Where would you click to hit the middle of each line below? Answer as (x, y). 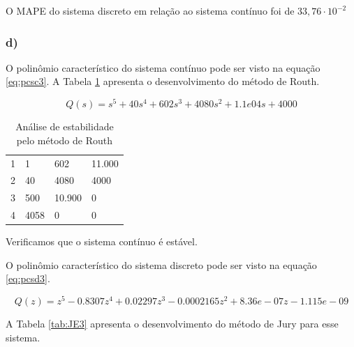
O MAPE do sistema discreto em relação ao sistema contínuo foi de (150, 10)
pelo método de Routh (64, 140)
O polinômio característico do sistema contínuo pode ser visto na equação (163, 67)
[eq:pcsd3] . (28, 278)
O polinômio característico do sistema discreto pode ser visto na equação (161, 264)
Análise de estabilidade (65, 126)
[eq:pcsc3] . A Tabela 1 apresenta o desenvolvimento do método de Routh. (163, 81)
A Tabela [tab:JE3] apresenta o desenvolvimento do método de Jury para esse (172, 323)
